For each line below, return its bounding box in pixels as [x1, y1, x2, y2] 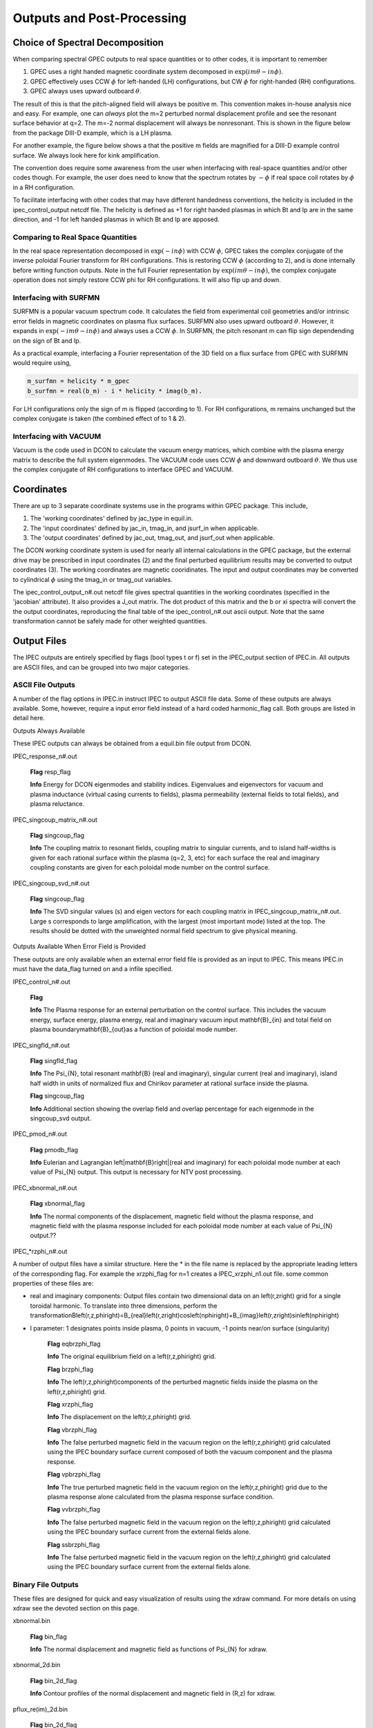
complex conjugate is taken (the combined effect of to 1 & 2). [12, 415, 186, 423]
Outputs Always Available [12, 726, 86, 735]
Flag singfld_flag [30, 1056, 78, 1064]
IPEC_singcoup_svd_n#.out [12, 879, 90, 888]
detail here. [12, 714, 45, 722]
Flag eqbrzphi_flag [47, 1340, 101, 1348]
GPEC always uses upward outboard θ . [30, 87, 142, 95]
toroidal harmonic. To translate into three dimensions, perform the [30, 1302, 218, 1310]
